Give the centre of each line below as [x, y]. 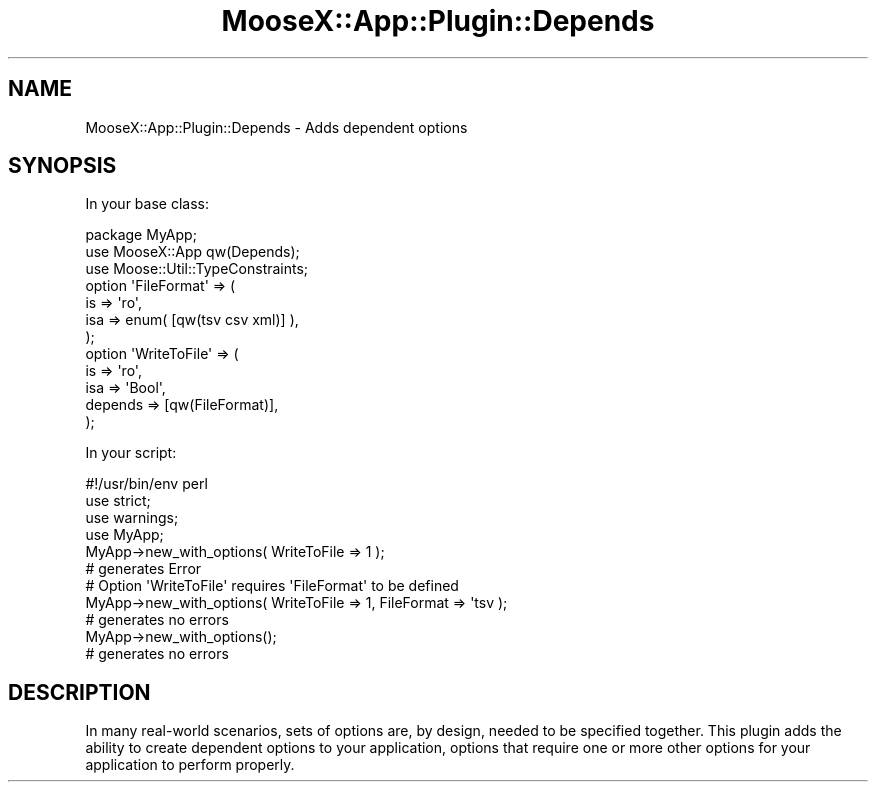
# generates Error [143, 569]
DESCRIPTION [79, 692]
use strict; [118, 501]
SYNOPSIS [62, 166]
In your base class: [147, 204]
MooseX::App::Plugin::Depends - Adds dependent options [276, 127]
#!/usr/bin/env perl [146, 484]
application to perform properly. [190, 765]
